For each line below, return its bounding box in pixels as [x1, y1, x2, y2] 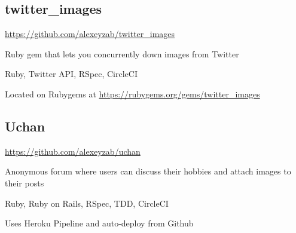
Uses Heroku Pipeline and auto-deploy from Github [5, 217, 194, 229]
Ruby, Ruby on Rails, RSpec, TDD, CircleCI [5, 197, 169, 209]
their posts [5, 176, 44, 189]
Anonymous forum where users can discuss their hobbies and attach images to [5, 165, 291, 177]
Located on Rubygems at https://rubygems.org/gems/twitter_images [5, 87, 260, 100]
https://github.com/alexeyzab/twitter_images [5, 27, 175, 40]
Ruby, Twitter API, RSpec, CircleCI [5, 68, 138, 80]
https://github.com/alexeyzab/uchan [5, 145, 141, 157]
